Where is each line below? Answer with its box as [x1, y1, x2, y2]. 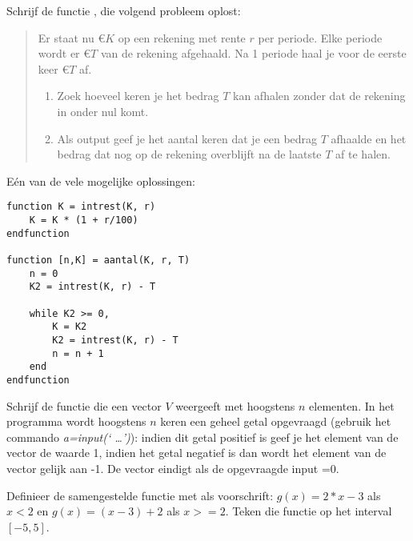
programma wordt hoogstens [6, 413, 146, 430]
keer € [38, 60, 70, 77]
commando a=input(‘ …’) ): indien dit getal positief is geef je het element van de [6, 428, 399, 445]
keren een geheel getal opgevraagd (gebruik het [160, 413, 391, 430]
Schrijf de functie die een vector [6, 397, 162, 414]
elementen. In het [309, 397, 395, 414]
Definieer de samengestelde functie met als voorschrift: [6, 487, 274, 503]
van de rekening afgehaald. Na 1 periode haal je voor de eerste [100, 45, 407, 62]
